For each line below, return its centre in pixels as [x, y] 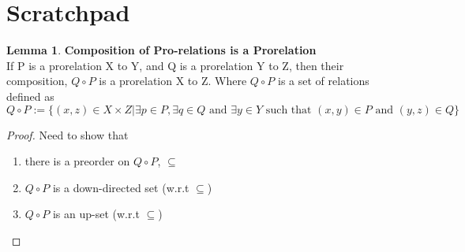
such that [289, 110]
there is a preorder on [77, 161]
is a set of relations [324, 81]
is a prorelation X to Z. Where [173, 81]
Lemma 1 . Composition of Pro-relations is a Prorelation [161, 50]
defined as [30, 96]
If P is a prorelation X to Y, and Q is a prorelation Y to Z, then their [175, 65]
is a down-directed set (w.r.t [121, 187]
